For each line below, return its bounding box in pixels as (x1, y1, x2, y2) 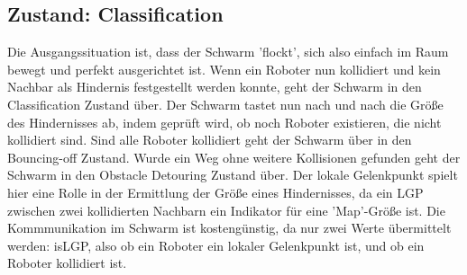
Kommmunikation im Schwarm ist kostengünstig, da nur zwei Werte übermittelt (7, 218, 452, 237)
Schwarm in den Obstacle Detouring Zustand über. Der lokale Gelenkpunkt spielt (7, 165, 458, 184)
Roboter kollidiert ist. (7, 253, 127, 272)
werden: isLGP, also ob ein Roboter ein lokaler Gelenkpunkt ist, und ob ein (7, 235, 425, 254)
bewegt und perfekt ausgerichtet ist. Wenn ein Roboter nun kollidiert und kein (7, 59, 441, 78)
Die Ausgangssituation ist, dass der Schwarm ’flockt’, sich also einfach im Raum (7, 42, 449, 61)
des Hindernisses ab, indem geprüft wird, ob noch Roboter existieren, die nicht (7, 112, 442, 131)
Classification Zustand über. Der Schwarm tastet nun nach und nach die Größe (7, 94, 444, 113)
